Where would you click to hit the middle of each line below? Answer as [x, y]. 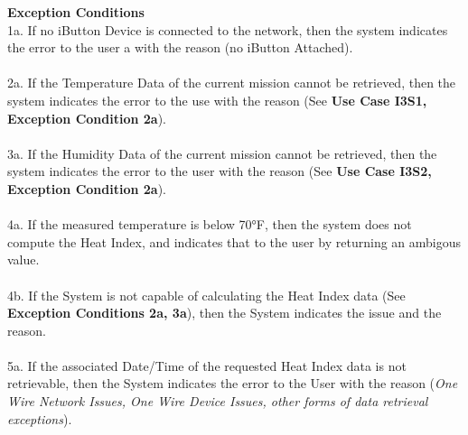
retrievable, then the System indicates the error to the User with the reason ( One [233, 383]
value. [23, 259]
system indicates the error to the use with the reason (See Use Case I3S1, [217, 100]
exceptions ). [40, 418]
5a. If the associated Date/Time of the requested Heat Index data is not [207, 365]
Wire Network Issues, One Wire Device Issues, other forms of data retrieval [218, 401]
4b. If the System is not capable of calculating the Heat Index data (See [206, 295]
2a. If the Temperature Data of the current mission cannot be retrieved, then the [232, 83]
